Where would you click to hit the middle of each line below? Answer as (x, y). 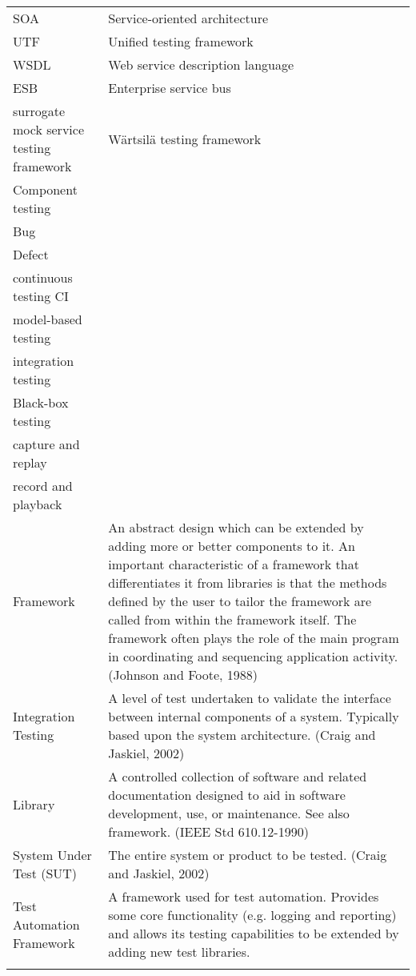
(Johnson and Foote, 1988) (183, 675)
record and (43, 486)
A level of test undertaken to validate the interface (250, 698)
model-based (48, 319)
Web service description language (201, 64)
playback (38, 504)
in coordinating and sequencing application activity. (253, 656)
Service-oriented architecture (188, 18)
